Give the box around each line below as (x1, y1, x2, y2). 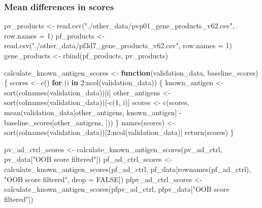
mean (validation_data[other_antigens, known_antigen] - (4, 107, 182, 117)
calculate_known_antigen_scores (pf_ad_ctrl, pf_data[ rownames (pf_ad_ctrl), (4, 163, 251, 174)
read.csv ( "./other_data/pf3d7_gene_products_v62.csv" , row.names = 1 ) (4, 40, 232, 51)
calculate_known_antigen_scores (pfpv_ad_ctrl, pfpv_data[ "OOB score (4, 184, 230, 194)
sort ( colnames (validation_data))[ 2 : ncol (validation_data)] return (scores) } (4, 127, 234, 137)
